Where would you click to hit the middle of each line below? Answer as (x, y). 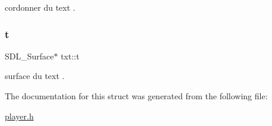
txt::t (70, 56)
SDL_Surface (29, 56)
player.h (19, 116)
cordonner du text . (40, 7)
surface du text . (35, 76)
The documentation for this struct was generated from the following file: (136, 96)
